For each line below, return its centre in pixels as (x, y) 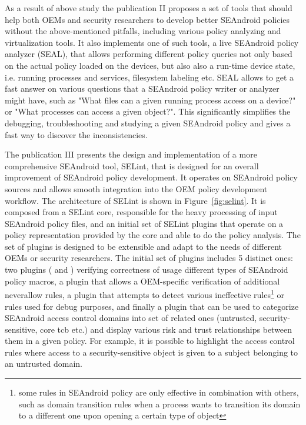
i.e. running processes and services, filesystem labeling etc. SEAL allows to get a (149, 77)
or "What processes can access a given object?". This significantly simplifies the (148, 111)
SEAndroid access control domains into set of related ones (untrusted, (131, 318)
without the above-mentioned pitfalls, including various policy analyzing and (143, 31)
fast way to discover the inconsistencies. (76, 134)
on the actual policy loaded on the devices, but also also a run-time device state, (150, 65)
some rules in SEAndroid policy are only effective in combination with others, (159, 392)
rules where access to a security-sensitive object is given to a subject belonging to (152, 352)
